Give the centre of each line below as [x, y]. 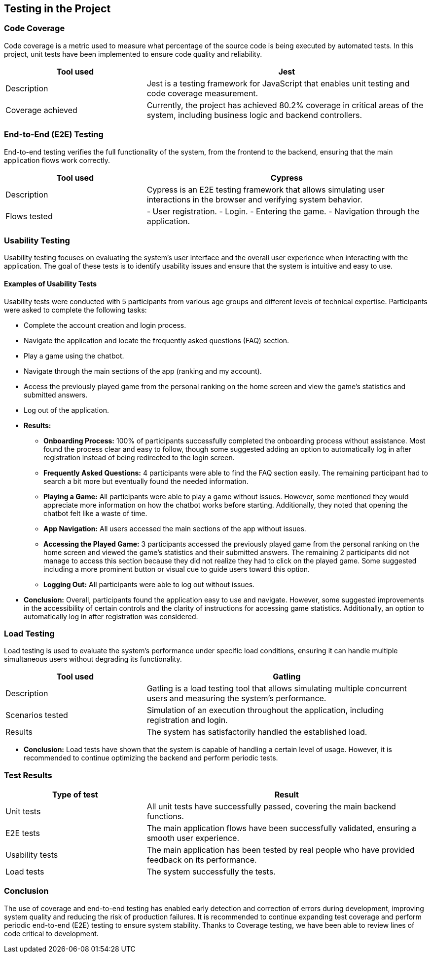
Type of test [75, 795]
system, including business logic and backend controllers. [254, 115]
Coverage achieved [41, 110]
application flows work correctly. [57, 160]
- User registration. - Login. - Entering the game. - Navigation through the [283, 211]
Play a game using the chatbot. [74, 356]
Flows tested [29, 216]
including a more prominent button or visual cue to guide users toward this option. [177, 569]
